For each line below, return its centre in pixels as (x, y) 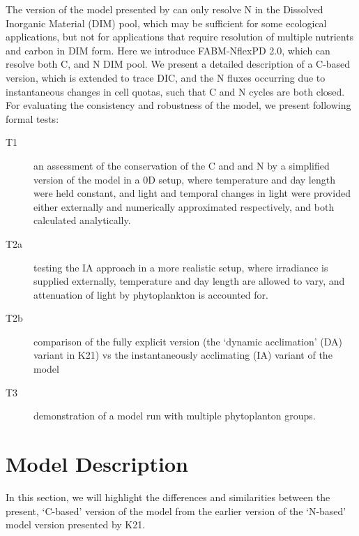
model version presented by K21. (76, 524)
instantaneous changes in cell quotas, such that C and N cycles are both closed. (175, 91)
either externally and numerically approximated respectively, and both (184, 206)
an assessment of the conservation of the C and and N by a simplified (182, 165)
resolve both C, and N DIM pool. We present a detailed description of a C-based (178, 64)
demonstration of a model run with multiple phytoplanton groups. (175, 416)
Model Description (97, 464)
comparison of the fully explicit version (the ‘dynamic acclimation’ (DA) (188, 341)
